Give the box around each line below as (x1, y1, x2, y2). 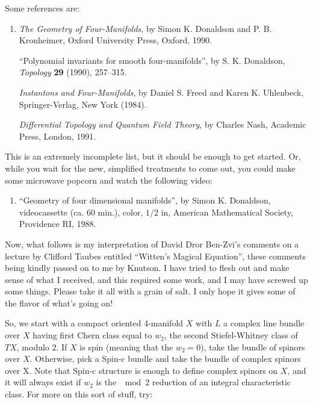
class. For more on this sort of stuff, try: (5, 388, 153, 400)
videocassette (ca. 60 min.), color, (19, 205, 143, 218)
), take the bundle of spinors (200, 340, 305, 353)
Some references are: (5, 2, 80, 14)
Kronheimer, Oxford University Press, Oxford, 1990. (19, 34, 212, 46)
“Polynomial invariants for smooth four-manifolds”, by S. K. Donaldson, (19, 54, 285, 66)
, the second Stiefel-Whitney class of (164, 329, 298, 341)
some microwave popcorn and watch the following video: (5, 173, 212, 186)
